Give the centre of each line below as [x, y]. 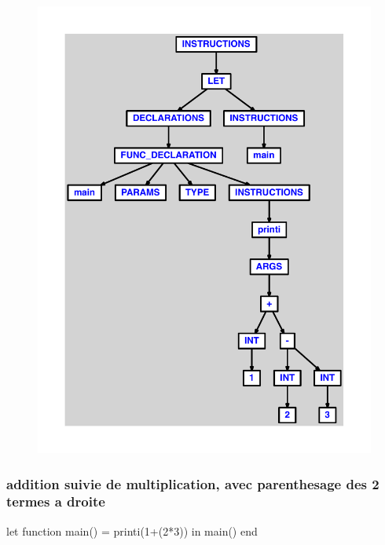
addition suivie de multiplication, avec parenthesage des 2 [193, 483]
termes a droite [56, 501]
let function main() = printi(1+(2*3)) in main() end [132, 530]
